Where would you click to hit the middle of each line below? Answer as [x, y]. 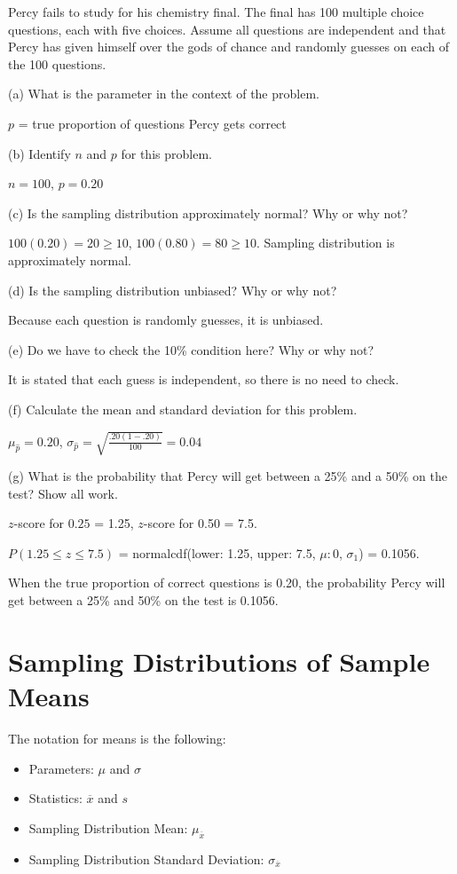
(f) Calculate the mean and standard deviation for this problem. [183, 409]
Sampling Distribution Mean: [108, 827]
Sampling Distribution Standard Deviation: [146, 858]
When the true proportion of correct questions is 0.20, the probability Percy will [227, 583]
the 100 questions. [57, 63]
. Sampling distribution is [325, 243]
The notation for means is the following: [117, 738]
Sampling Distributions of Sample [219, 661]
